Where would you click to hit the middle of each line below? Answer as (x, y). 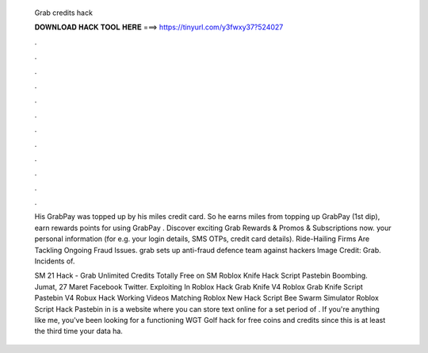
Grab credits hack (63, 13)
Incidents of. (55, 261)
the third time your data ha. (78, 331)
